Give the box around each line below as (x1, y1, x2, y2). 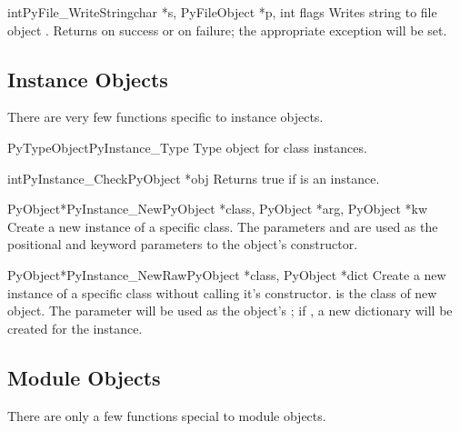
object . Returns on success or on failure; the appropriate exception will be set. (7, 20, 447, 39)
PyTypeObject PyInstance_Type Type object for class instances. (7, 137, 367, 156)
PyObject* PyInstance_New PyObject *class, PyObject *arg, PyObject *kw (7, 199, 428, 218)
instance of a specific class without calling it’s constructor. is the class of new (7, 283, 437, 302)
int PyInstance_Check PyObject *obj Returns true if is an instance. (7, 168, 380, 187)
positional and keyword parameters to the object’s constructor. (7, 235, 358, 254)
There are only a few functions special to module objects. (7, 406, 326, 425)
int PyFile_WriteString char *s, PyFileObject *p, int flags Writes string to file (7, 3, 437, 21)
